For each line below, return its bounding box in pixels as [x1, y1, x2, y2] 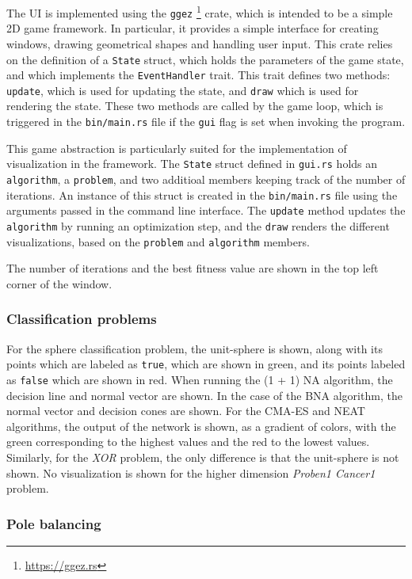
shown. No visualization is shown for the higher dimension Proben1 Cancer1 [6, 464, 376, 481]
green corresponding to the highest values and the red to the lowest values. [6, 433, 370, 450]
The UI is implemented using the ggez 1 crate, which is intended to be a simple [6, 2, 393, 21]
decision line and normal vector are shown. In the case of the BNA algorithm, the [6, 387, 402, 403]
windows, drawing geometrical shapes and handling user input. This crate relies [6, 35, 393, 51]
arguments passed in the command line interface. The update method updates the [6, 202, 406, 219]
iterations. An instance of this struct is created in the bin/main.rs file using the [6, 186, 398, 203]
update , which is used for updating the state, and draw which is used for [6, 82, 359, 98]
